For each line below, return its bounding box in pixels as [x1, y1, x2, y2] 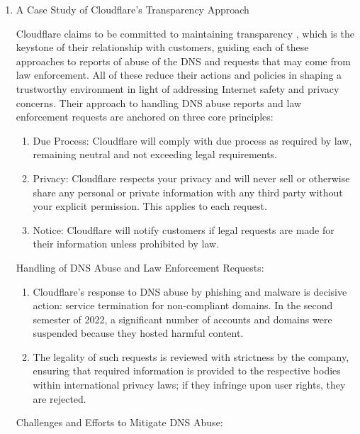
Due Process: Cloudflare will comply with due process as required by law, [33, 133, 352, 148]
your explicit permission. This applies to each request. [33, 199, 267, 213]
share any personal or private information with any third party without [33, 184, 343, 199]
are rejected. [33, 391, 86, 406]
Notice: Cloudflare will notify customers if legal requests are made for [33, 222, 334, 237]
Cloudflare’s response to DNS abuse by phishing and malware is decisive [33, 284, 347, 299]
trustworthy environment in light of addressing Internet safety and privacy [16, 81, 339, 96]
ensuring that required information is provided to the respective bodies [33, 363, 341, 378]
